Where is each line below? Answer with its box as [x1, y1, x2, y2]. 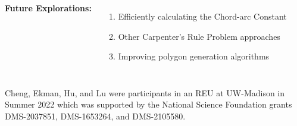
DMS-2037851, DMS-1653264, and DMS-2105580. [5, 109, 186, 122]
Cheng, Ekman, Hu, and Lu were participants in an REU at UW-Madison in [5, 86, 285, 99]
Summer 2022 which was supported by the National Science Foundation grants [5, 98, 292, 111]
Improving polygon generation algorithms [118, 50, 270, 62]
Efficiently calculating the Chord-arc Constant [118, 10, 287, 22]
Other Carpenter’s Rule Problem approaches [118, 30, 280, 42]
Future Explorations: [5, 2, 92, 14]
